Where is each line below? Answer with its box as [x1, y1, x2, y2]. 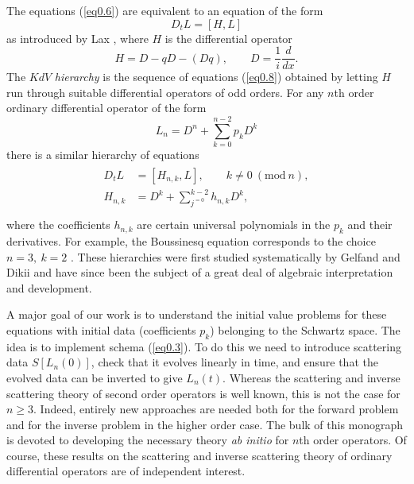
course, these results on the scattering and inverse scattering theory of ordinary [6, 447, 393, 463]
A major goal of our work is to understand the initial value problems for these [6, 306, 387, 323]
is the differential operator [164, 29, 292, 46]
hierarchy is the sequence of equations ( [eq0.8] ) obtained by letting [54, 68, 378, 85]
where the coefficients [6, 216, 110, 233]
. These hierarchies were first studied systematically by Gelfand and [71, 248, 400, 265]
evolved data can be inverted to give [6, 369, 183, 385]
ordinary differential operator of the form [6, 99, 207, 116]
